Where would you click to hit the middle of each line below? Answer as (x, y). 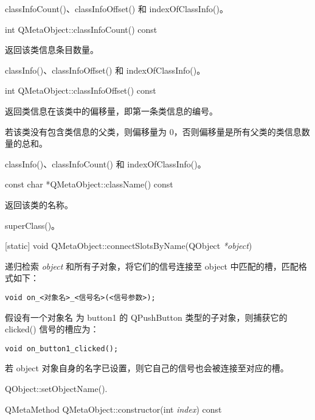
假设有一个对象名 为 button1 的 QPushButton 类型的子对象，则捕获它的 (146, 317)
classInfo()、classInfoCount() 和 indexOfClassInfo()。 (106, 163)
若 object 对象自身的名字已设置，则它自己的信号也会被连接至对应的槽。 (147, 368)
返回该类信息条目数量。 (52, 50)
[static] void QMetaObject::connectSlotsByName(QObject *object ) (129, 246)
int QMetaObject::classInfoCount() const (81, 29)
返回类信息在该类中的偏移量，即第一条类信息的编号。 (111, 110)
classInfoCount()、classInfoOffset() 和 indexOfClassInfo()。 (116, 9)
